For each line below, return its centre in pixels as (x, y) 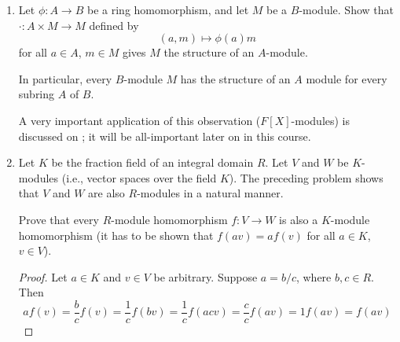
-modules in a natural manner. (210, 193)
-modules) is (321, 120)
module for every (347, 78)
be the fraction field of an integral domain (152, 162)
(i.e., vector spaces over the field (139, 177)
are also (106, 193)
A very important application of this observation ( (139, 120)
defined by (114, 25)
